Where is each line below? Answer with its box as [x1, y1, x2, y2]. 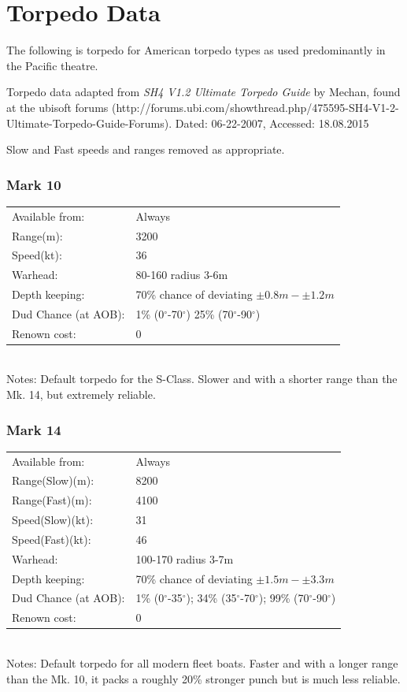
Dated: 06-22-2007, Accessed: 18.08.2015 [175, 114, 369, 131]
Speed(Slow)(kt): [12, 512, 94, 528]
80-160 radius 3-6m [135, 266, 228, 283]
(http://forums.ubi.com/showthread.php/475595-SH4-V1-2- [111, 99, 399, 115]
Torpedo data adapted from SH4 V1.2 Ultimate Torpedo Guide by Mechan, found [6, 84, 401, 100]
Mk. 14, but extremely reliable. [6, 386, 156, 402]
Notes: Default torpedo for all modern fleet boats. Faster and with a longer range [6, 655, 398, 671]
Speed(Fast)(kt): [12, 530, 91, 547]
